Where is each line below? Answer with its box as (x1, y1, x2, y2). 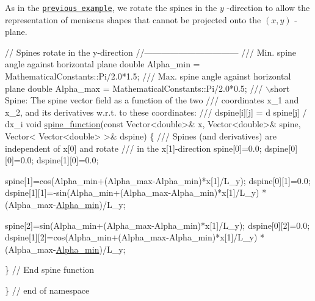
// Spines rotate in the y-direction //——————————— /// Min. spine (5, 45, 297, 58)
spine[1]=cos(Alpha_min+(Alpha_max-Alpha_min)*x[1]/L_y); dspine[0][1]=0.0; (5, 174, 311, 187)
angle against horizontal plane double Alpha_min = (5, 58, 200, 70)
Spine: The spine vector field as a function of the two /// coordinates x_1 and (5, 94, 299, 106)
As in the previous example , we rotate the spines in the (5, 1, 217, 13)
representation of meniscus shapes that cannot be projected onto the (5, 13, 261, 26)
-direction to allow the (226, 1, 310, 13)
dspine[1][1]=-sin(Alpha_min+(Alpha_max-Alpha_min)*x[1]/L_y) (5, 186, 259, 199)
